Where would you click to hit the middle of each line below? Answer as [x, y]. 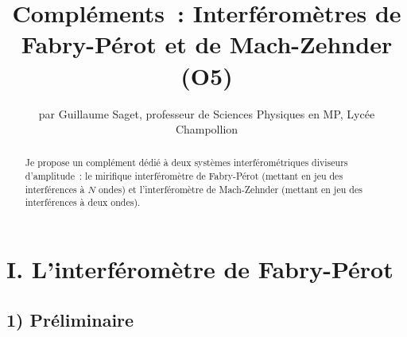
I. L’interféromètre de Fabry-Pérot [200, 269]
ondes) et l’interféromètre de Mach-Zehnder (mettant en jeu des [231, 189]
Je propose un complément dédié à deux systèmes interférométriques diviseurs [186, 163]
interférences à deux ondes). [83, 202]
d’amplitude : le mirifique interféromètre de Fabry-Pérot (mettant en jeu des [184, 176]
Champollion [207, 129]
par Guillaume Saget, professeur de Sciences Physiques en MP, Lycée [207, 113]
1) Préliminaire [70, 319]
